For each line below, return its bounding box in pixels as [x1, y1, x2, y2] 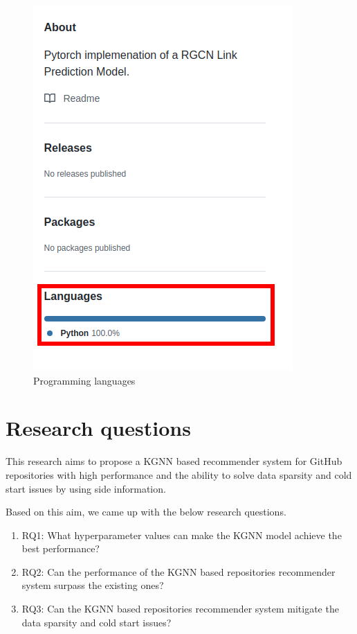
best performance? [21, 541, 100, 556]
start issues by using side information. [6, 481, 166, 495]
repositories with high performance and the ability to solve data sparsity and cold [6, 467, 352, 482]
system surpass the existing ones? [21, 578, 164, 592]
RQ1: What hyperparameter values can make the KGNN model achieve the [21, 527, 342, 542]
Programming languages [33, 373, 136, 387]
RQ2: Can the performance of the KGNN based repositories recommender [21, 564, 336, 579]
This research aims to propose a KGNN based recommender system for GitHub [6, 454, 342, 468]
